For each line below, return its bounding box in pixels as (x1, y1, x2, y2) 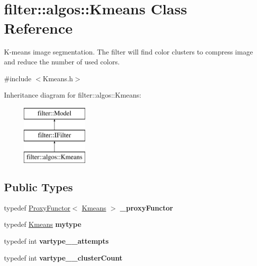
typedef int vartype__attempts (4, 236, 109, 246)
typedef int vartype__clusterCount (4, 252, 123, 263)
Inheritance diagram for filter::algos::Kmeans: (4, 90, 142, 100)
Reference (4, 18, 73, 38)
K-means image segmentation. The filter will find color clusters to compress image (4, 47, 253, 57)
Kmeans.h (43, 73, 73, 83)
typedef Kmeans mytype (4, 219, 82, 229)
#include (4, 73, 32, 83)
